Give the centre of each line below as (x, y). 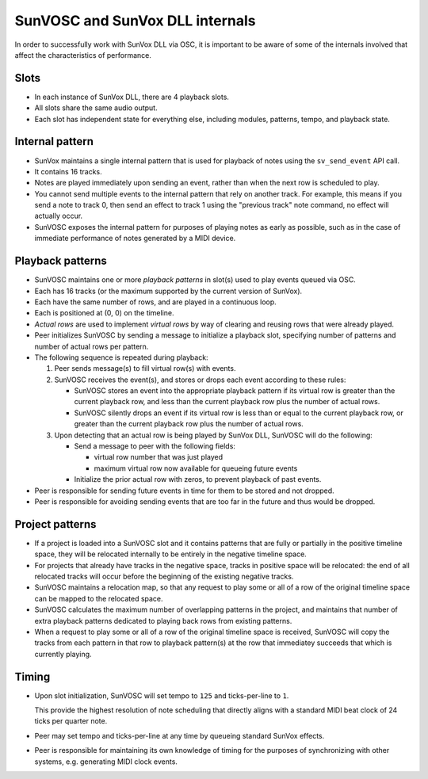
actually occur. (59, 216)
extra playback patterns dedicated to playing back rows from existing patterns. (163, 621)
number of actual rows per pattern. (92, 346)
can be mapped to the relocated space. (99, 598)
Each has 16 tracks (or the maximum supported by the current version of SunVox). (168, 291)
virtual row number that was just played (159, 457)
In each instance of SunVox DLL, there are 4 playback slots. (132, 97)
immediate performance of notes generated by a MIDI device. (135, 239)
